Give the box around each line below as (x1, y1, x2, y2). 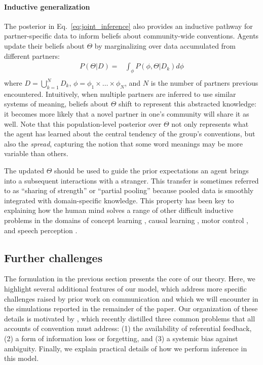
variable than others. (4, 148, 68, 159)
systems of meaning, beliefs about (4, 98, 109, 109)
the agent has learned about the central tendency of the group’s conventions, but (4, 128, 255, 139)
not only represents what (171, 118, 249, 129)
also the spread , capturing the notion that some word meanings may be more (4, 138, 243, 149)
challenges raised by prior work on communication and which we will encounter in (4, 293, 258, 304)
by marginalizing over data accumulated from (94, 40, 236, 51)
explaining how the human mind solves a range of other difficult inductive (4, 205, 234, 215)
